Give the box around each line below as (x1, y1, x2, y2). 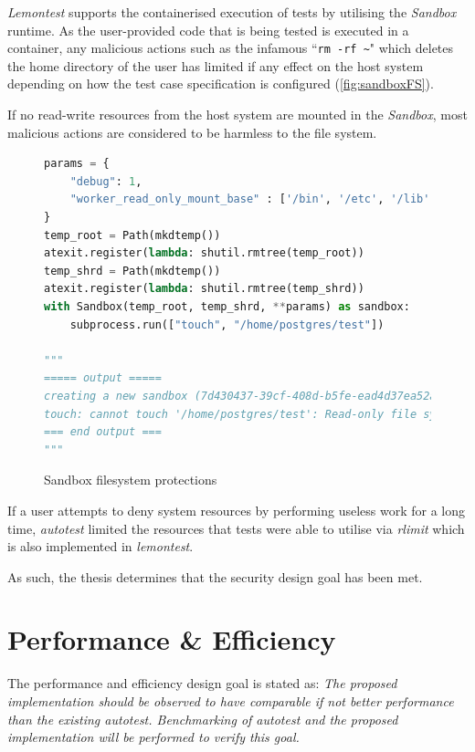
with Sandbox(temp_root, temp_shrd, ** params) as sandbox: (44, 299, 410, 313)
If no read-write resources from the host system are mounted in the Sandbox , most (7, 105, 468, 124)
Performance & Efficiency (7, 621, 336, 658)
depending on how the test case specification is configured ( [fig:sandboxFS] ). (7, 74, 434, 93)
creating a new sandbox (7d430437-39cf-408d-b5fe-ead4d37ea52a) (44, 389, 443, 402)
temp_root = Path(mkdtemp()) (44, 228, 221, 242)
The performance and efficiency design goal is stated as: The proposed (7, 674, 397, 693)
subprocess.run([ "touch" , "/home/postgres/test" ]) (69, 318, 385, 331)
